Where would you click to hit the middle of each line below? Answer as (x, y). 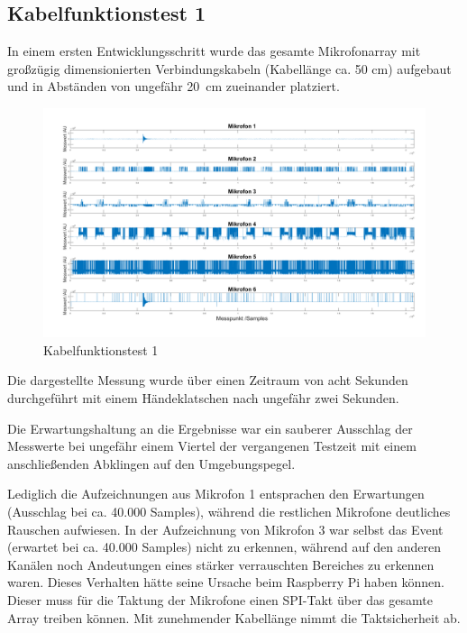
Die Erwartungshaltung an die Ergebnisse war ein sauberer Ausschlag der (210, 428)
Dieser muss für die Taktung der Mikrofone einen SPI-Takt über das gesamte (220, 599)
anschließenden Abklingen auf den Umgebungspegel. (151, 463)
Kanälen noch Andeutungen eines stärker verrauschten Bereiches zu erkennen (221, 564)
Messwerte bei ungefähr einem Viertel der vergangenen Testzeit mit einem (212, 446)
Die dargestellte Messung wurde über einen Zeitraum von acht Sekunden (208, 380)
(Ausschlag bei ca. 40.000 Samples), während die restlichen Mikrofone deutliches (229, 511)
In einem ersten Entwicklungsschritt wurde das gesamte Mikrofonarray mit (214, 51)
